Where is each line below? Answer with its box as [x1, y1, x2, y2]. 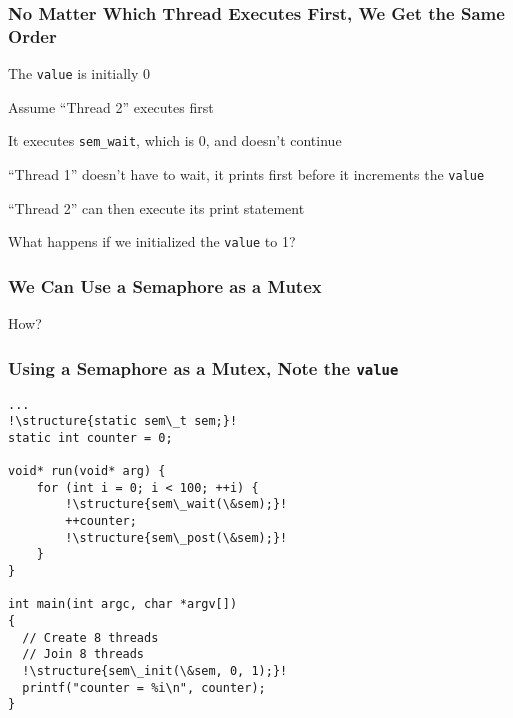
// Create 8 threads [22, 630, 159, 645]
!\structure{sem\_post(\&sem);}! [65, 530, 288, 545]
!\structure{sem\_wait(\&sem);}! [65, 497, 288, 512]
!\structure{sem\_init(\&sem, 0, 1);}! [22, 664, 288, 679]
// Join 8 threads [22, 647, 145, 662]
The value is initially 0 [8, 63, 151, 84]
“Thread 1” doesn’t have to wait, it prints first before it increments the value [8, 164, 485, 185]
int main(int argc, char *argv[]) [8, 597, 238, 612]
